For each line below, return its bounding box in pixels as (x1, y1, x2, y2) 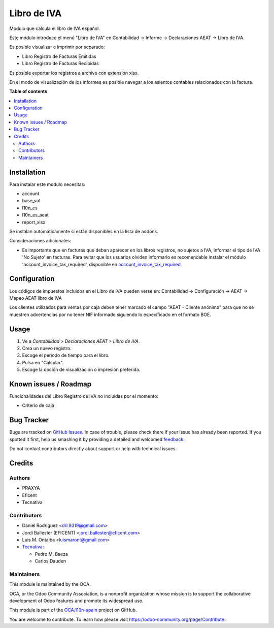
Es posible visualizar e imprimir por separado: (9, 44, 105, 50)
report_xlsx (22, 219, 46, 225)
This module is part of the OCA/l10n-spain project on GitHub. (9, 607, 137, 613)
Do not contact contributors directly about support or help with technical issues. (9, 446, 177, 452)
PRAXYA (22, 485, 40, 491)
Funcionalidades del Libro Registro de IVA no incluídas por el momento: (9, 393, 158, 399)
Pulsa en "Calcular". (22, 359, 64, 365)
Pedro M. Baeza (35, 551, 68, 557)
